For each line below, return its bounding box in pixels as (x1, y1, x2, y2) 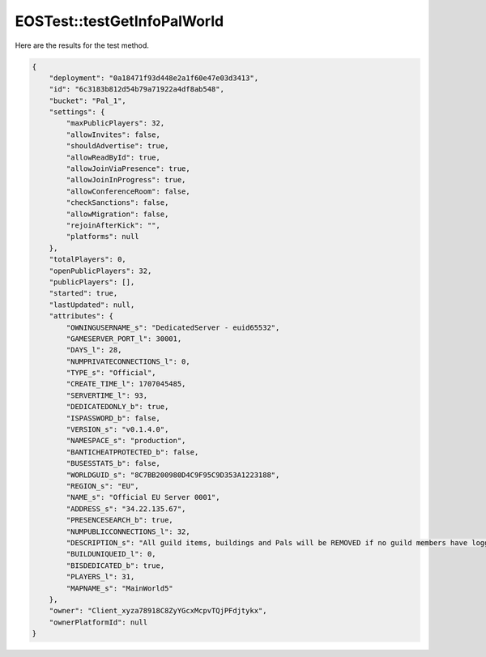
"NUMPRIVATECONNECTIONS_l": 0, (66, 356, 190, 366)
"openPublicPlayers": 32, (49, 266, 152, 275)
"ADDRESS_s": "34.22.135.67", (66, 504, 186, 514)
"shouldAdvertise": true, (66, 142, 169, 151)
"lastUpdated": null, (49, 300, 135, 309)
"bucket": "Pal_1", (49, 96, 127, 105)
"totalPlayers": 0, (49, 255, 127, 264)
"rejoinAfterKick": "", (66, 221, 161, 230)
